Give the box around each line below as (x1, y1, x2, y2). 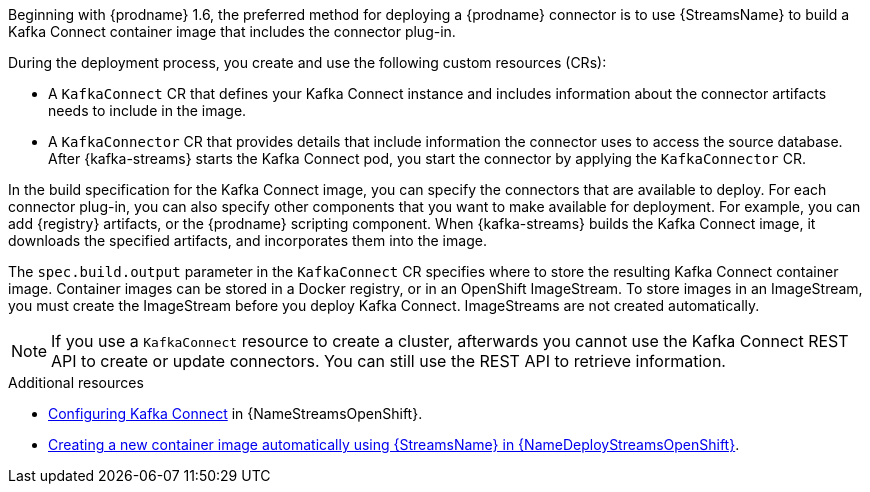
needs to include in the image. (48, 102, 247, 119)
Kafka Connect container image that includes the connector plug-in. (8, 23, 456, 40)
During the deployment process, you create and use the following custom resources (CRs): (8, 54, 607, 71)
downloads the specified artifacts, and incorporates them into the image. (8, 232, 487, 249)
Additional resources (8, 374, 144, 391)
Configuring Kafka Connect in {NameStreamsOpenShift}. (48, 405, 423, 422)
